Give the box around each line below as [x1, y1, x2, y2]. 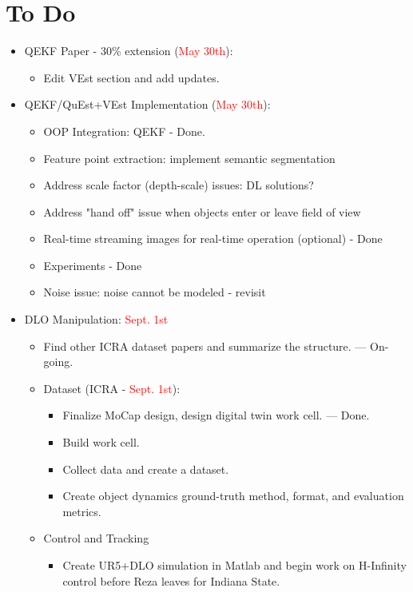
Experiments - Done [43, 256, 142, 273]
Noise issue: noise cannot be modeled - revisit [43, 284, 266, 300]
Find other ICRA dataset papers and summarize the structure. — [43, 337, 367, 354]
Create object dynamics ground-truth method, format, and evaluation [62, 487, 404, 504]
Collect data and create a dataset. [62, 460, 229, 477]
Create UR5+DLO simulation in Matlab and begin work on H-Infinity [62, 557, 407, 573]
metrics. [62, 503, 101, 519]
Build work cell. [62, 434, 140, 451]
